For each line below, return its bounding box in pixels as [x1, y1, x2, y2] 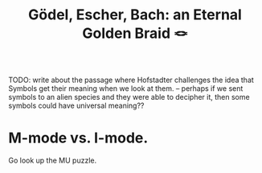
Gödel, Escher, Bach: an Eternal [27, 6, 243, 24]
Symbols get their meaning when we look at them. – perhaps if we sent [8, 84, 244, 93]
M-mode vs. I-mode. [8, 129, 149, 147]
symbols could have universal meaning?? [8, 101, 145, 110]
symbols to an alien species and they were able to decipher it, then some [8, 93, 251, 102]
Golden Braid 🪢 [82, 24, 188, 43]
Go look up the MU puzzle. [8, 155, 97, 166]
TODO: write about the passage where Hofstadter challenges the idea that [8, 75, 255, 85]
